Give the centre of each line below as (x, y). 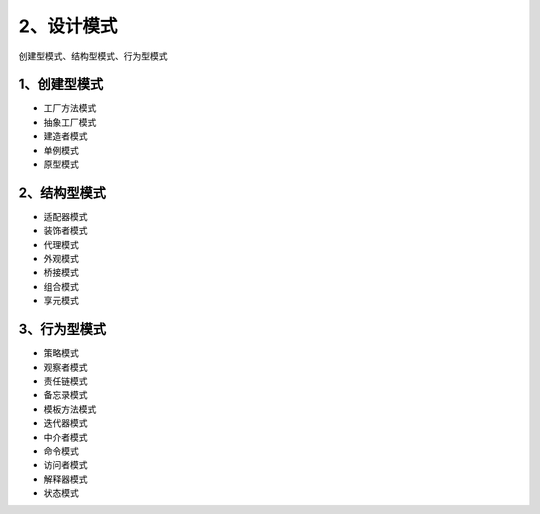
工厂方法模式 (70, 108)
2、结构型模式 (62, 192)
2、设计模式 (68, 26)
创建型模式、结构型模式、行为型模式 (93, 56)
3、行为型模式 (62, 329)
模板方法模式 (70, 409)
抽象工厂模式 (70, 122)
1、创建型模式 (61, 84)
